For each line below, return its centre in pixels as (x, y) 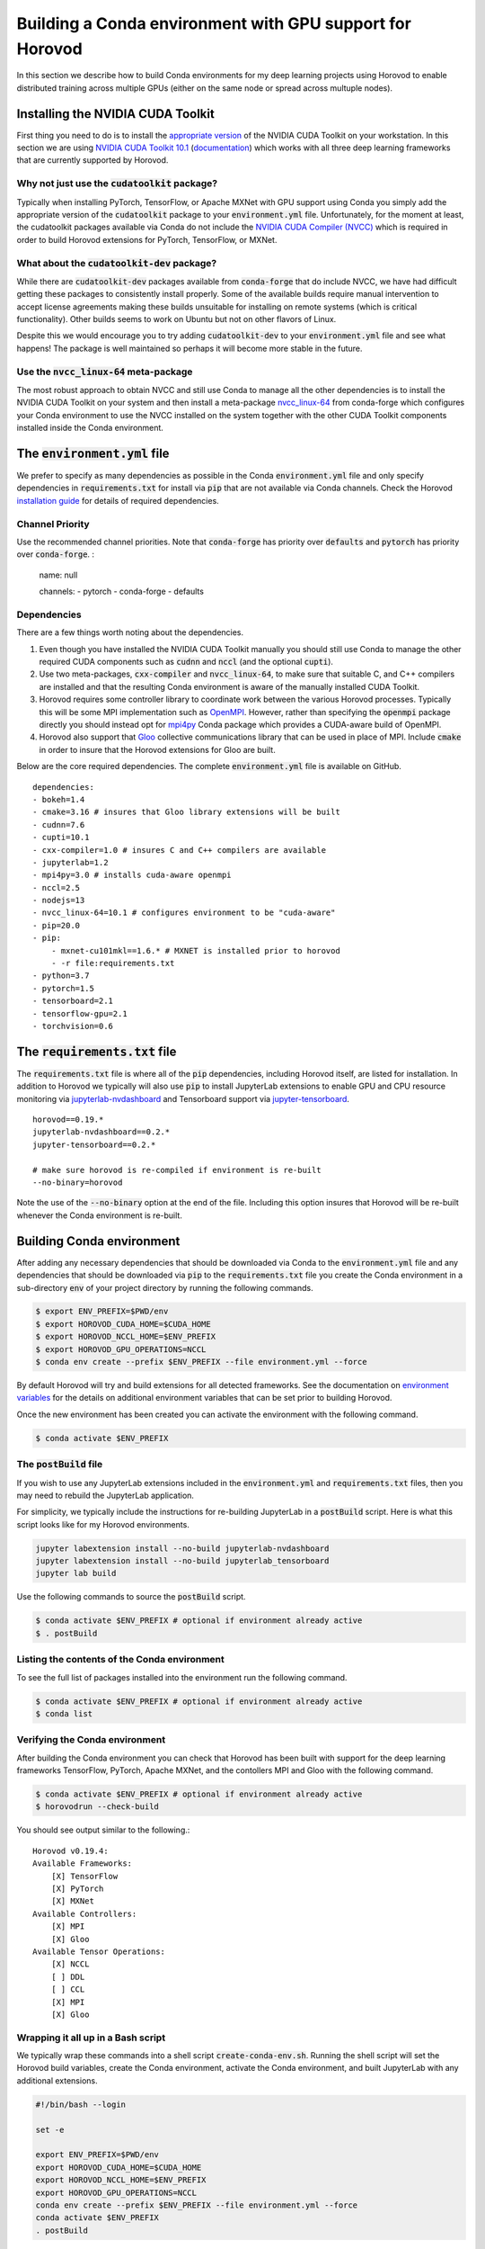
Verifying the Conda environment (91, 1740)
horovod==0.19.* (68, 1120)
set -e (50, 2129)
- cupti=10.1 (61, 838)
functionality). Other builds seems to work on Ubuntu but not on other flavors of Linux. (176, 319)
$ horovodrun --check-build (97, 1807)
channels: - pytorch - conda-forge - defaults (121, 591)
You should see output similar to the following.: (103, 1830)
